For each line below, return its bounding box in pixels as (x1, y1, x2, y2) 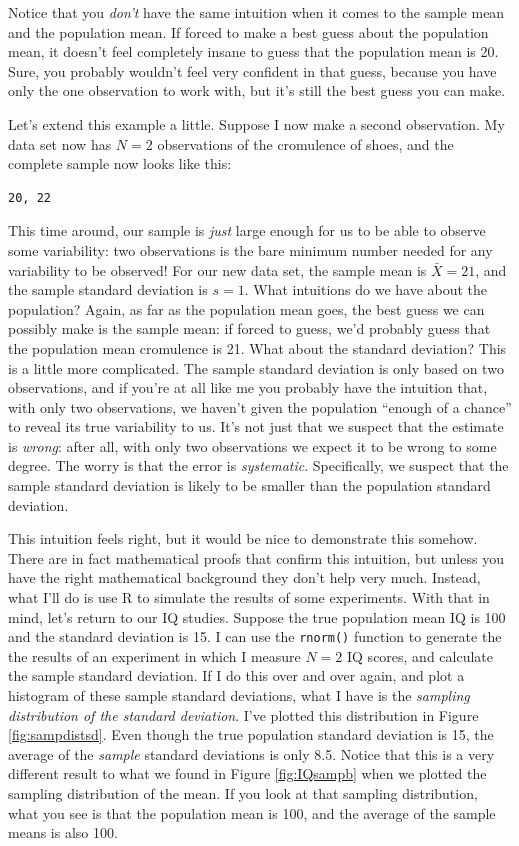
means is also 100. (8, 822, 118, 843)
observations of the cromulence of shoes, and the (157, 133, 454, 154)
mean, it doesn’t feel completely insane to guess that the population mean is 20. (8, 41, 499, 62)
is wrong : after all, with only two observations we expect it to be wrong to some (8, 435, 497, 456)
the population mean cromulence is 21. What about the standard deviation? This (8, 337, 507, 358)
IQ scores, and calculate (347, 645, 494, 666)
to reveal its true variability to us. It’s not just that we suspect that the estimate (8, 416, 504, 437)
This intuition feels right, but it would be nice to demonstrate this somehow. (8, 528, 478, 549)
